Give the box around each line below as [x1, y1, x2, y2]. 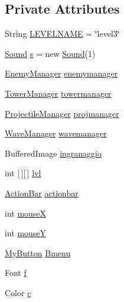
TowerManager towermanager [5, 87, 112, 99]
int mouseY [5, 227, 47, 239]
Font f [5, 266, 27, 279]
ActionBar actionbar [5, 186, 79, 199]
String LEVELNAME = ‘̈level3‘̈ [5, 27, 120, 40]
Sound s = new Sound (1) [5, 47, 96, 59]
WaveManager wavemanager [5, 127, 107, 139]
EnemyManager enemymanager [5, 67, 118, 80]
